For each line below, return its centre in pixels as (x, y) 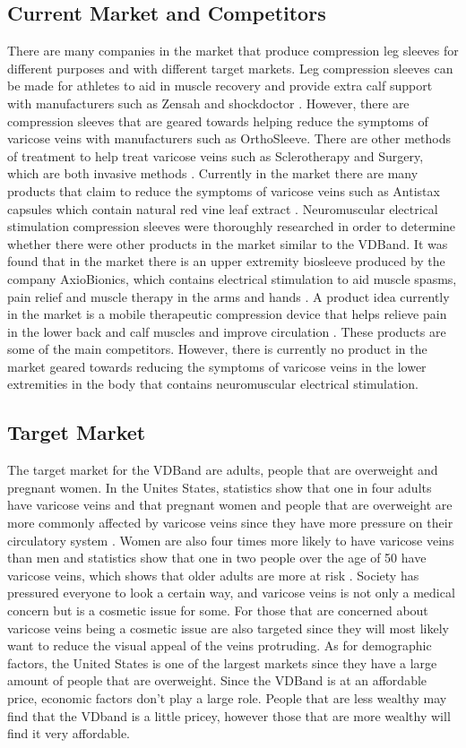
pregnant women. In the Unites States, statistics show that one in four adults (220, 487)
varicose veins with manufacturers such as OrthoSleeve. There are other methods (229, 138)
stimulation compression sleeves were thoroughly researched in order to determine (232, 226)
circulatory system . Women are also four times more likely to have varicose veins (231, 540)
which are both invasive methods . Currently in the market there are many (213, 173)
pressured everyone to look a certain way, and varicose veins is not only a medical (231, 593)
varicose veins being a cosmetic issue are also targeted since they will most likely (228, 628)
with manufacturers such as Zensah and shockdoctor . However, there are (208, 103)
